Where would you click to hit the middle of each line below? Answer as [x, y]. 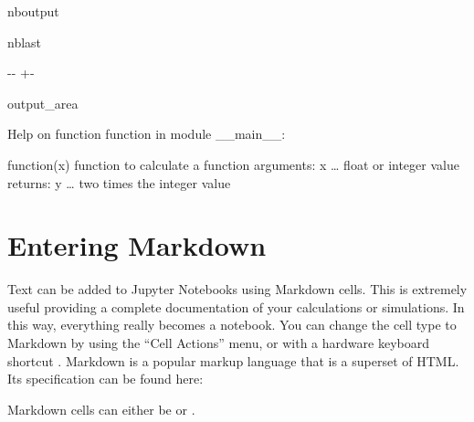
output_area [43, 103]
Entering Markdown [137, 245]
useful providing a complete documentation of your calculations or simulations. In [236, 306]
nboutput [33, 11]
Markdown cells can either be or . [101, 409]
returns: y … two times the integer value [119, 182]
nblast [25, 42]
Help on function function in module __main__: [147, 134]
